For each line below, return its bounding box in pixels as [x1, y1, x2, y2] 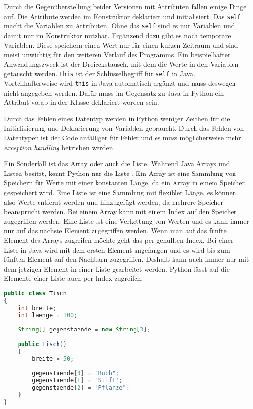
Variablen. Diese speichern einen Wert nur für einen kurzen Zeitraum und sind [4, 39, 238, 50]
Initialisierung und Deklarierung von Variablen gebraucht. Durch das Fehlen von [4, 123, 244, 133]
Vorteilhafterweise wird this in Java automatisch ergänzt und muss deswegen [4, 78, 236, 88]
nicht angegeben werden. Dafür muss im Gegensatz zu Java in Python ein [4, 87, 224, 97]
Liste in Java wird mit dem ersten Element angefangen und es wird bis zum [4, 244, 230, 254]
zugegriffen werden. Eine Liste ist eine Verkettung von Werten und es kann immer [4, 215, 249, 226]
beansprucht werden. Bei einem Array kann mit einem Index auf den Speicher [4, 206, 237, 216]
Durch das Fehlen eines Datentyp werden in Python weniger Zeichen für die [4, 113, 230, 123]
